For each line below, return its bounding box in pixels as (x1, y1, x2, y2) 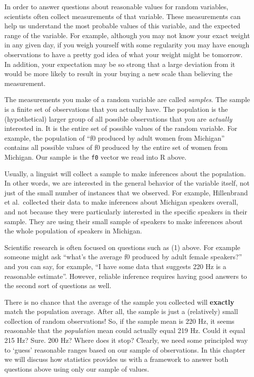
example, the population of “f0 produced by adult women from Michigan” (4, 132, 225, 143)
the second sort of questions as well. (4, 280, 112, 291)
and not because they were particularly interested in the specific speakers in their (4, 206, 247, 216)
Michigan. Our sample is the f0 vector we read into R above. (4, 151, 187, 162)
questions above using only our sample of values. (4, 363, 149, 374)
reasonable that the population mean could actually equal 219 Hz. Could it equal (4, 325, 245, 335)
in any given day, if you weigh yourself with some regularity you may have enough (4, 40, 250, 50)
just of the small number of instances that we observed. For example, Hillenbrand (4, 187, 248, 197)
